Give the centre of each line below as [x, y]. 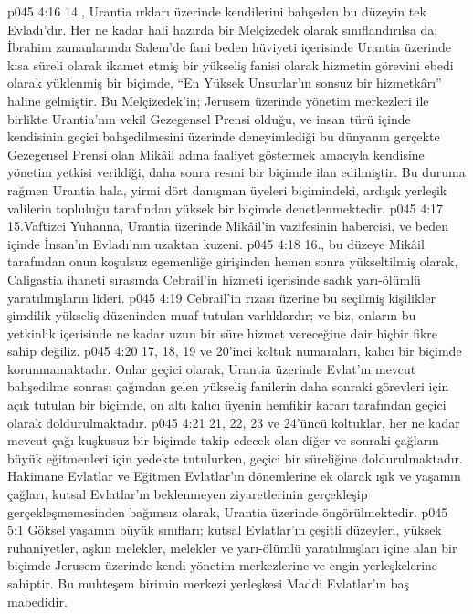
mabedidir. [37, 601]
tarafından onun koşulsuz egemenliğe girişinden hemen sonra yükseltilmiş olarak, [233, 261]
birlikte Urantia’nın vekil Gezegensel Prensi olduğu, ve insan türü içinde [209, 118]
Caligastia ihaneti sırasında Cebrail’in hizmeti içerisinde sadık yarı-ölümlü [214, 279]
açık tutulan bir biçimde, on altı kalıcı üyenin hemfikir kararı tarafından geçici [227, 405]
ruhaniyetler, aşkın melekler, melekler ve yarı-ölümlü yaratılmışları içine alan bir [232, 547]
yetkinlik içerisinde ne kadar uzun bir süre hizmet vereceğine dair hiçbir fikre [223, 333]
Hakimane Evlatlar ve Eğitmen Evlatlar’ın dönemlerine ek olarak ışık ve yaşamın [234, 476]
